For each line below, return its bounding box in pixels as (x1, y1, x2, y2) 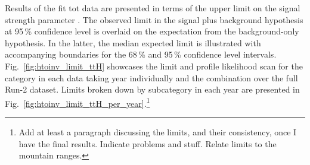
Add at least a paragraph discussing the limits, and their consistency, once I (18, 126, 297, 138)
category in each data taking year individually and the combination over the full (5, 71, 298, 84)
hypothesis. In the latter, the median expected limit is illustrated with (5, 36, 261, 49)
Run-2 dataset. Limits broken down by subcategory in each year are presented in (5, 83, 300, 96)
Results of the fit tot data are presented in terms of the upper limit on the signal (5, 2, 300, 14)
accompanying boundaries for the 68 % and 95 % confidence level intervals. (5, 48, 277, 61)
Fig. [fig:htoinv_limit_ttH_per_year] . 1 (5, 95, 150, 109)
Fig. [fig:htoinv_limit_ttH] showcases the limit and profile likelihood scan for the (5, 59, 303, 72)
